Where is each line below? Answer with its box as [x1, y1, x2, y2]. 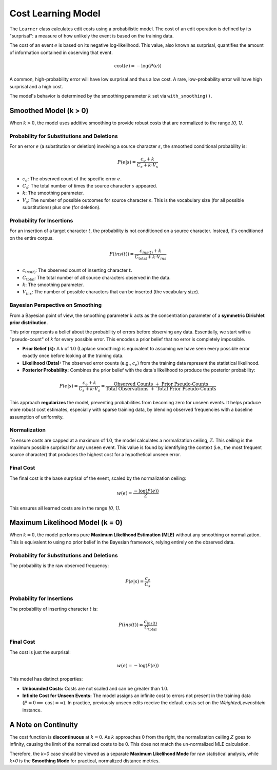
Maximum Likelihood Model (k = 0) [9, 518, 123, 527]
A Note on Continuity [9, 720, 78, 729]
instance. [22, 707, 42, 713]
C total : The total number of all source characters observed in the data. [22, 274, 171, 282]
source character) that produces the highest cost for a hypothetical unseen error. [9, 452, 182, 458]
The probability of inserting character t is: [9, 606, 98, 612]
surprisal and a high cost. [9, 83, 64, 89]
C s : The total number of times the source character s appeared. [22, 183, 157, 190]
